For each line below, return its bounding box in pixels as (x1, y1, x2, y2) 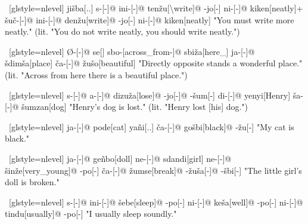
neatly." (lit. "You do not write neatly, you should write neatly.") (5, 25, 240, 38)
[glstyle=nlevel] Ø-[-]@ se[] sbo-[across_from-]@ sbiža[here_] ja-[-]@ (8, 45, 255, 57)
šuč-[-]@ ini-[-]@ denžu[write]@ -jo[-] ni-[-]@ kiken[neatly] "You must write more (5, 13, 294, 26)
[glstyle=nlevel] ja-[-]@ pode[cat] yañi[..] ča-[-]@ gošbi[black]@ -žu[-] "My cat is (8, 120, 294, 133)
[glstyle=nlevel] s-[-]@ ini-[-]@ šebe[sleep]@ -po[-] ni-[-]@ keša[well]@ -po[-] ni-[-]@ (8, 195, 303, 208)
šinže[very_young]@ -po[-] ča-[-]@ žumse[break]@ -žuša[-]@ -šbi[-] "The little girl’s (5, 164, 302, 176)
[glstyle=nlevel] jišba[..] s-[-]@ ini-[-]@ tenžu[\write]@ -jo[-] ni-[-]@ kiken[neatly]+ (8, 2, 303, 14)
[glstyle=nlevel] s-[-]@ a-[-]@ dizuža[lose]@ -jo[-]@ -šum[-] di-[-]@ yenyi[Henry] (8, 88, 291, 101)
